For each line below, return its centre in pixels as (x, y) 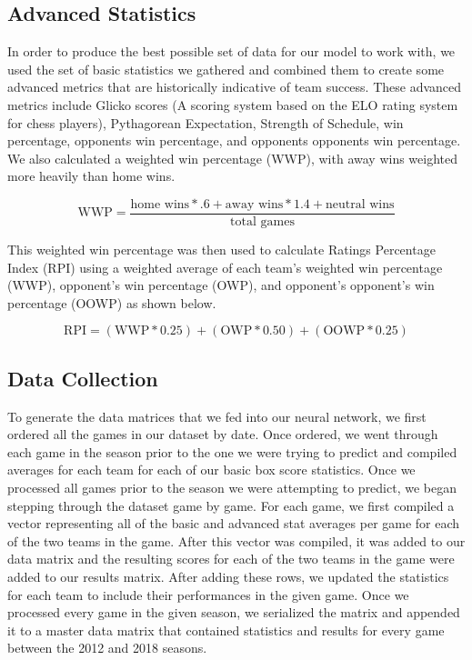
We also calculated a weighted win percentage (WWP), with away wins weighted (233, 158)
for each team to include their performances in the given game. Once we (208, 594)
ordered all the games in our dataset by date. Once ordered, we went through (223, 434)
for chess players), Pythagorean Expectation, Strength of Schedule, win (206, 122)
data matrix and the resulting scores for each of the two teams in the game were (231, 559)
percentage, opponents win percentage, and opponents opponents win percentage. (234, 140)
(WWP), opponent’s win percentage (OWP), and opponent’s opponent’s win (221, 285)
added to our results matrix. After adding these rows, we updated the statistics (228, 576)
